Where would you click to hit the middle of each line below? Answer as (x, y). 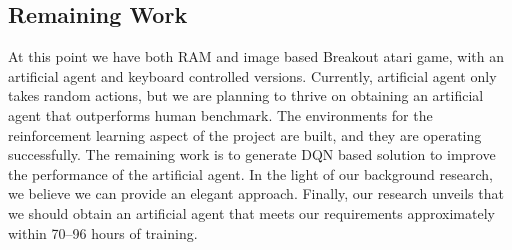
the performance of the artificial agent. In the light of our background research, (250, 173)
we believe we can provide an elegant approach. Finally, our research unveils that (256, 193)
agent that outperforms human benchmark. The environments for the (220, 114)
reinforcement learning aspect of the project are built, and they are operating (245, 134)
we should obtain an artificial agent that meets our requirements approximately (251, 212)
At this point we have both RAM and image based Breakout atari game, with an (256, 56)
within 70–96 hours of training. (103, 232)
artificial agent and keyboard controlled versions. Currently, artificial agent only (252, 75)
